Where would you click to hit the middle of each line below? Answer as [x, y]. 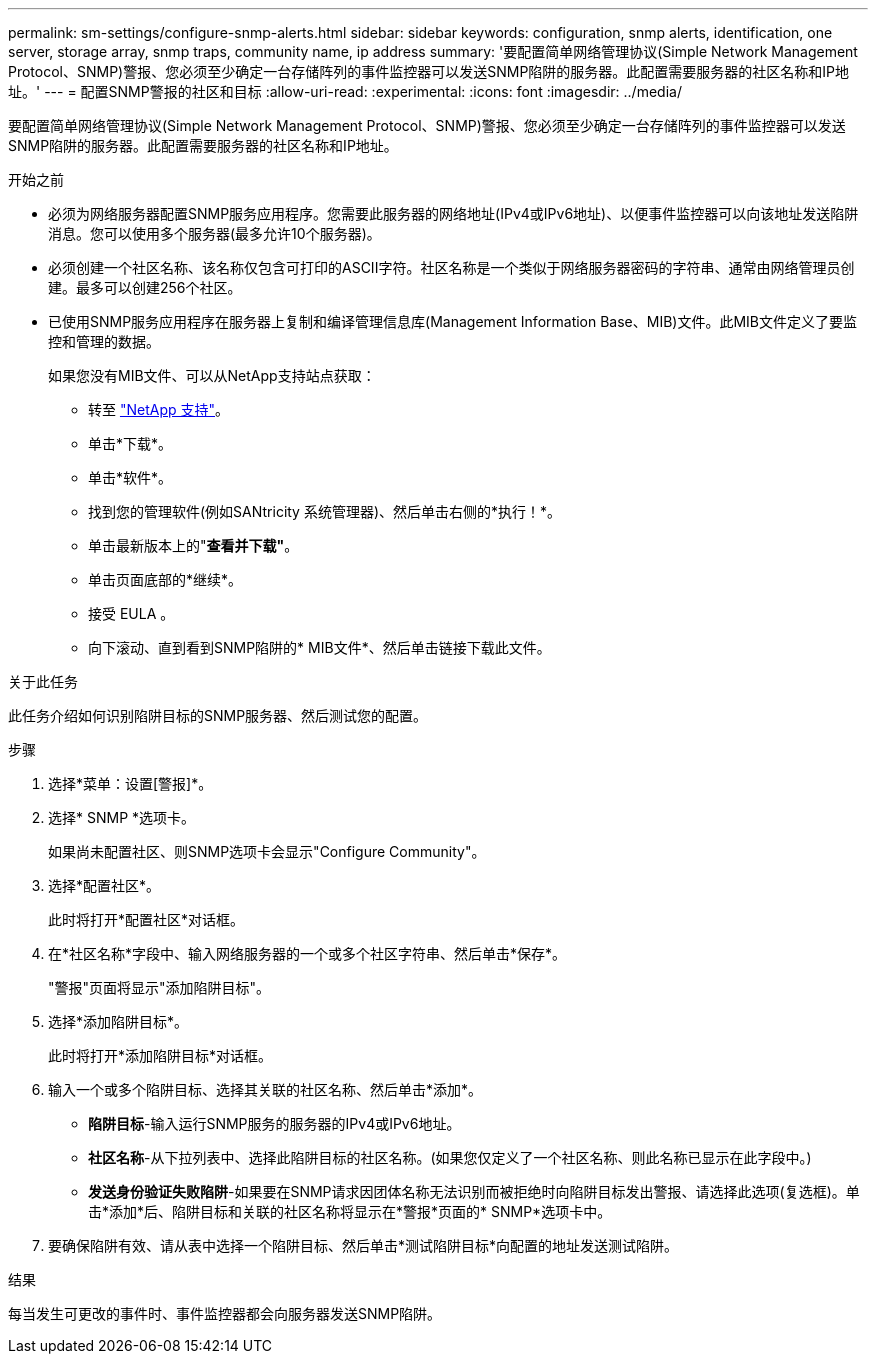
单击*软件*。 [130, 477]
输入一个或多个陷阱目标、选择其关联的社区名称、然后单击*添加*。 [265, 1089]
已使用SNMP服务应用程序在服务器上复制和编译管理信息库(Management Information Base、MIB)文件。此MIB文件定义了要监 [453, 321]
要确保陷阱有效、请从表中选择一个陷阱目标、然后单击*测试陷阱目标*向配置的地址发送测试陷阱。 [363, 1245]
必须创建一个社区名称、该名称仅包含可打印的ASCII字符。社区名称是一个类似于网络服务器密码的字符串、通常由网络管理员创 [451, 267]
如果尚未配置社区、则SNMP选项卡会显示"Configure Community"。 [267, 851]
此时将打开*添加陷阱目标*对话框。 [160, 1055]
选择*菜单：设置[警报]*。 [130, 783]
